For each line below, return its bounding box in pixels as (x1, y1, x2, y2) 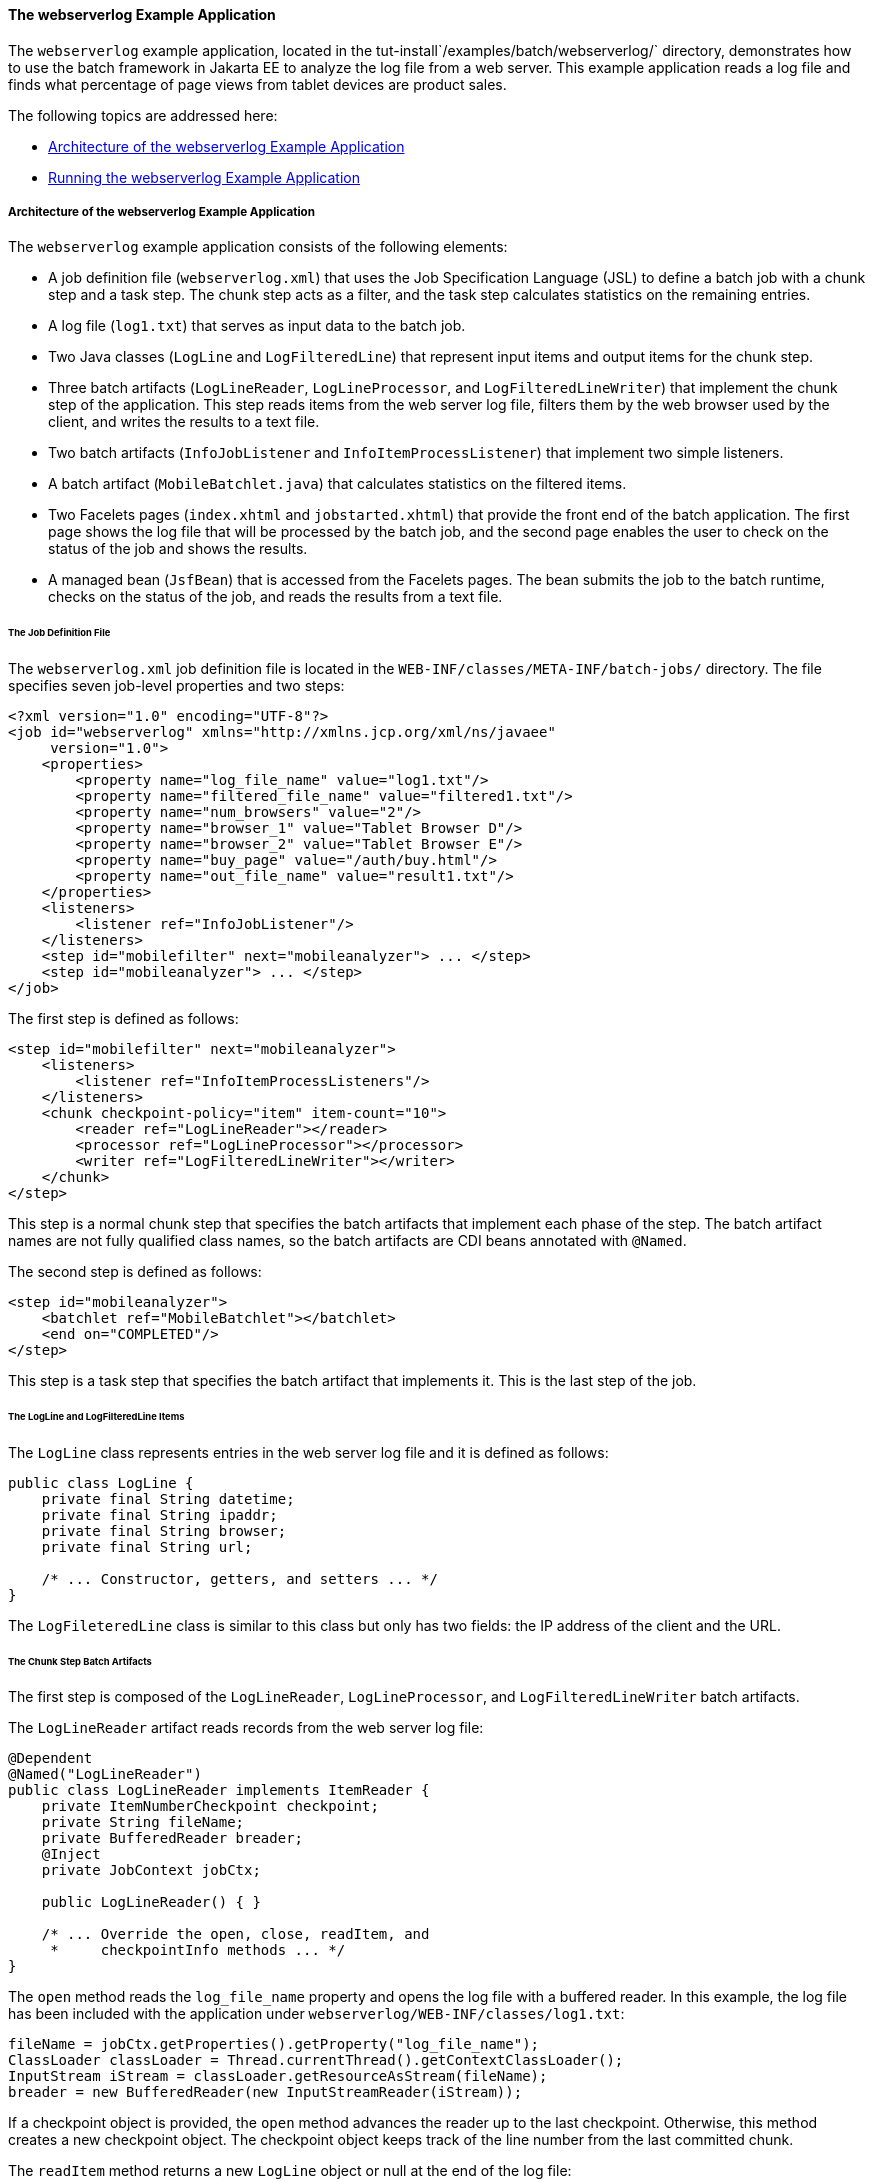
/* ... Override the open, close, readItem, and (41, 1926, 430, 1943)
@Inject (41, 1846, 101, 1863)
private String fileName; (41, 1814, 245, 1831)
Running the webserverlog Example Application (48, 168, 360, 186)
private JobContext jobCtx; (41, 1862, 261, 1879)
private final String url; (41, 1538, 253, 1555)
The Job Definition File (8, 627, 111, 639)
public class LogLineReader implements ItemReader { (8, 1782, 430, 1799)
